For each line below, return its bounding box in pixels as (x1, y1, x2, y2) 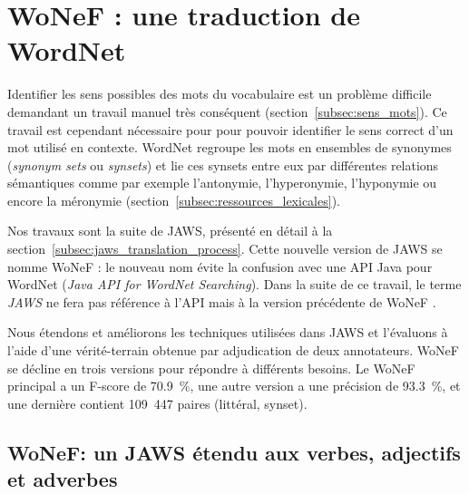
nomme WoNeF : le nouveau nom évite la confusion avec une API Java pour (7, 257, 433, 276)
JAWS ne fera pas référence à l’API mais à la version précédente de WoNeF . (7, 292, 436, 311)
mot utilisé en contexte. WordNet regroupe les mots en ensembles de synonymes (7, 138, 452, 157)
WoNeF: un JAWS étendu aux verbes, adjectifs (7, 438, 461, 466)
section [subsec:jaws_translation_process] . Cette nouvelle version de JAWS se (7, 239, 443, 258)
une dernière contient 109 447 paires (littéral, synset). (7, 393, 308, 412)
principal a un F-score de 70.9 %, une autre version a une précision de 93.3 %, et (7, 376, 461, 395)
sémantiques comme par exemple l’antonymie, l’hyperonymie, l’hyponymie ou (7, 173, 437, 192)
